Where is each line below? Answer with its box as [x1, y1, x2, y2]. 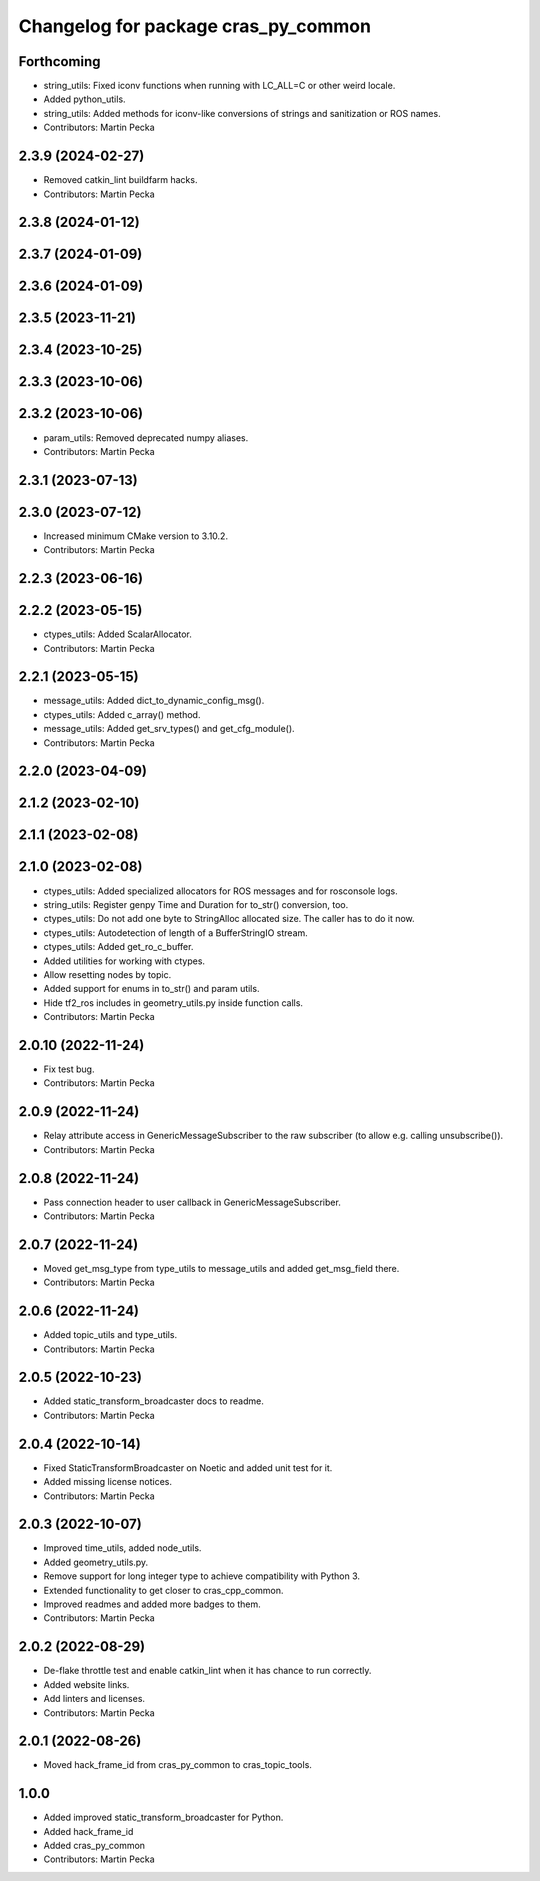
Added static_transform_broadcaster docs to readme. [43, 1395, 264, 1407]
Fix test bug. [43, 1063, 95, 1075]
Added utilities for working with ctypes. [43, 955, 205, 967]
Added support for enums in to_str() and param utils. [43, 983, 260, 995]
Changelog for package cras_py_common [18, 15, 372, 37]
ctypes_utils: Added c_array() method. [43, 708, 201, 720]
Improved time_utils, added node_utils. [43, 1542, 202, 1554]
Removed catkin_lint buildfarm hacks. [43, 174, 198, 186]
